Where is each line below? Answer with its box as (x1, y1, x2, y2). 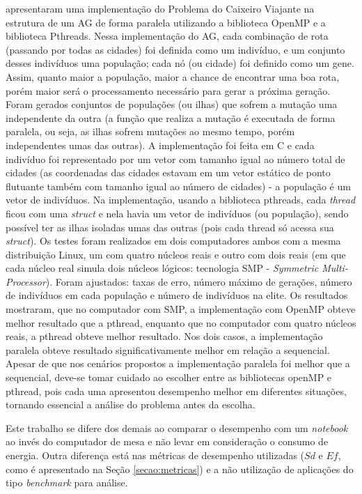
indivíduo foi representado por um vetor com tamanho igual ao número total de (6, 151, 345, 166)
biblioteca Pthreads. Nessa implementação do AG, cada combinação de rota (6, 29, 329, 43)
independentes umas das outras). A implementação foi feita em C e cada (6, 137, 315, 152)
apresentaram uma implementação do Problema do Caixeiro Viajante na (6, 1, 315, 15)
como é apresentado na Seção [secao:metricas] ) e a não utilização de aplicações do (6, 461, 354, 476)
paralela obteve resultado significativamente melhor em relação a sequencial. (6, 342, 330, 357)
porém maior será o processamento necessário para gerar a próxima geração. (6, 83, 331, 98)
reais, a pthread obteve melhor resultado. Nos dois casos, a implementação (6, 329, 323, 344)
